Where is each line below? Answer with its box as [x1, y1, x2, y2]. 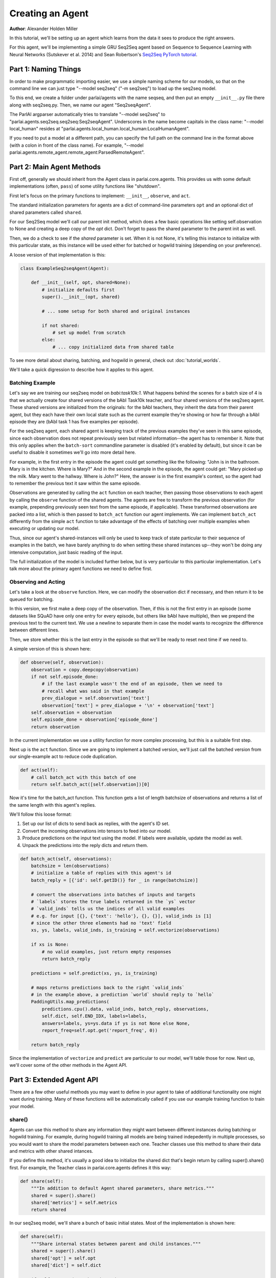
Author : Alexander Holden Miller [9, 26, 78, 32]
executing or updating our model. [9, 526, 80, 532]
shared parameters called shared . [9, 209, 82, 215]
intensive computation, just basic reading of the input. [9, 549, 123, 555]
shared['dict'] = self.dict [31, 1262, 102, 1268]
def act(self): [20, 767, 58, 773]
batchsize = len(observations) [31, 863, 109, 869]
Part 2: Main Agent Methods [9, 163, 101, 171]
